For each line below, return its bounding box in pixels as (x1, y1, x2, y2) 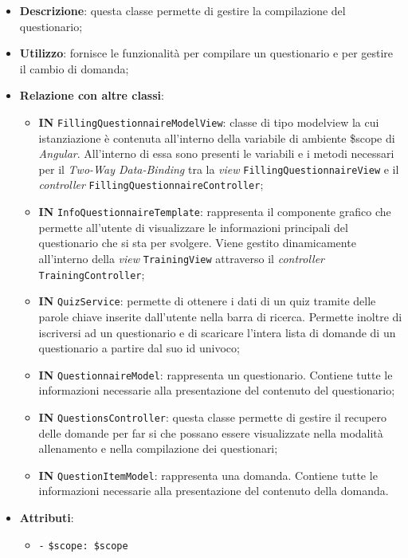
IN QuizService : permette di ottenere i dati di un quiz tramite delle (38, 293, 376, 309)
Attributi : (19, 509, 74, 526)
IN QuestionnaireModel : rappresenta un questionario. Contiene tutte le (38, 366, 393, 383)
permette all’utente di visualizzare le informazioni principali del (38, 218, 348, 235)
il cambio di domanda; (19, 60, 129, 77)
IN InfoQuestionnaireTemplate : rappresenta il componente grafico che (38, 203, 391, 220)
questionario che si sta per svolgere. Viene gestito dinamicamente (38, 234, 356, 251)
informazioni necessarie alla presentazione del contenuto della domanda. (38, 482, 389, 499)
